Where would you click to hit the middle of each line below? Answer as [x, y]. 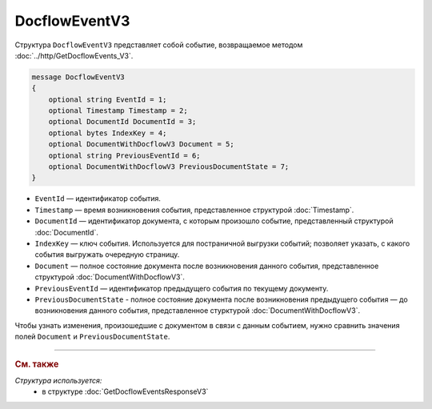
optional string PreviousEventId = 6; [124, 155]
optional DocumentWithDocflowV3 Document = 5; [142, 144]
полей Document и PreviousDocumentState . [92, 337]
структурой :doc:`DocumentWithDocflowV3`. [110, 277]
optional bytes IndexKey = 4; [108, 133]
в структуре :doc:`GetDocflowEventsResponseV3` [125, 391]
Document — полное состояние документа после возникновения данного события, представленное [207, 266]
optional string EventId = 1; [108, 99]
